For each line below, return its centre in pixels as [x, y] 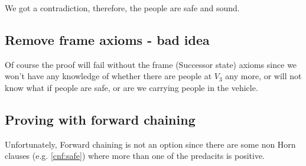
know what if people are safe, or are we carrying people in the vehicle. [131, 87]
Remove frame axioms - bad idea [107, 39]
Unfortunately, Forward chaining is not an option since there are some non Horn [150, 144]
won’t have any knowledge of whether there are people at [108, 76]
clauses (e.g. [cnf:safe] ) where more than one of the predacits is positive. [135, 156]
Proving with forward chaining [100, 119]
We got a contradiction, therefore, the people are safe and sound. [122, 8]
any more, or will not [263, 76]
